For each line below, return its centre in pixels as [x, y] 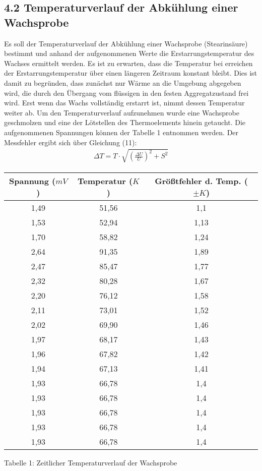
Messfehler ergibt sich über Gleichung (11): [71, 142]
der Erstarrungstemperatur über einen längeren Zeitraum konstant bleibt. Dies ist [131, 73]
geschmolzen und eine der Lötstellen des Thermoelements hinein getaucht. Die [125, 122]
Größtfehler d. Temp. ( [201, 181]
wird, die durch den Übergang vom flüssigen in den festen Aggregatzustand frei [126, 93]
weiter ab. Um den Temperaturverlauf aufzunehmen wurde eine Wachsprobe [122, 112]
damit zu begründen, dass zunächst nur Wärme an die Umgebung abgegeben [123, 82]
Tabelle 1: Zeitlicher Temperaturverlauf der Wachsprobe [91, 462]
